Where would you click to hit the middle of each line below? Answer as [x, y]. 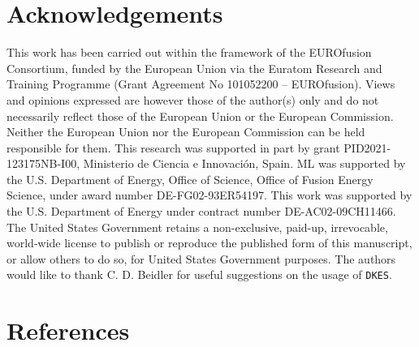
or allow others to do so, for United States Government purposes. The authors [201, 258]
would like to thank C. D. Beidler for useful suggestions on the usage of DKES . [199, 274]
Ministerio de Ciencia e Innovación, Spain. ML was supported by [244, 163]
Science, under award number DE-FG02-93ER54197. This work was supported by [209, 195]
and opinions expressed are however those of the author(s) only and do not [193, 99]
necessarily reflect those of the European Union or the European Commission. [200, 116]
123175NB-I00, [43, 163]
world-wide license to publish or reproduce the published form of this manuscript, [209, 243]
